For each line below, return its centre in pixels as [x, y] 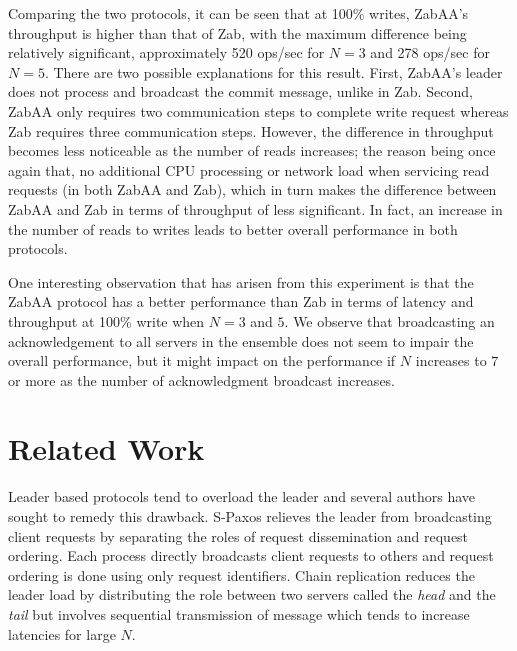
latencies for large [62, 633]
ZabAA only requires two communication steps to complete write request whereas [258, 110]
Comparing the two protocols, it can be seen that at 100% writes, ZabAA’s [238, 13]
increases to [451, 360]
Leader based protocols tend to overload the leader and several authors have [241, 496]
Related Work [106, 448]
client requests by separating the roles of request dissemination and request [238, 535]
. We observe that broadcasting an [389, 320]
